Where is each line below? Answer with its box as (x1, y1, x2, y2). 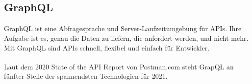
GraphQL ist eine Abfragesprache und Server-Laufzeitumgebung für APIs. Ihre (4, 23, 242, 34)
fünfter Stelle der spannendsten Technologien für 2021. (4, 71, 168, 81)
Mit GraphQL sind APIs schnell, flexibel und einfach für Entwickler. (4, 42, 210, 52)
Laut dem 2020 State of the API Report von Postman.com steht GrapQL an (4, 61, 234, 71)
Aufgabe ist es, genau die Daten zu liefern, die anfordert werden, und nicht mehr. (4, 33, 249, 43)
